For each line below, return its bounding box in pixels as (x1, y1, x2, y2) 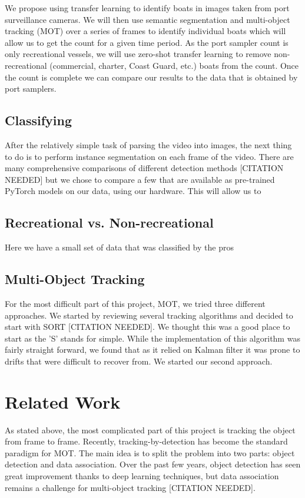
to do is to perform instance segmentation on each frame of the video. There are (5, 150, 294, 162)
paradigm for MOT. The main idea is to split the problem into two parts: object (5, 446, 295, 459)
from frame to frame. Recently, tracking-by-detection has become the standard (5, 435, 288, 447)
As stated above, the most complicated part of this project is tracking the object (5, 423, 296, 436)
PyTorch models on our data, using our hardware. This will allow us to (5, 185, 261, 197)
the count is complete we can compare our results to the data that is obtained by (5, 71, 298, 83)
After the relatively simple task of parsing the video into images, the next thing (5, 138, 292, 151)
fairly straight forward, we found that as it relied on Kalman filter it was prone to (5, 343, 300, 356)
